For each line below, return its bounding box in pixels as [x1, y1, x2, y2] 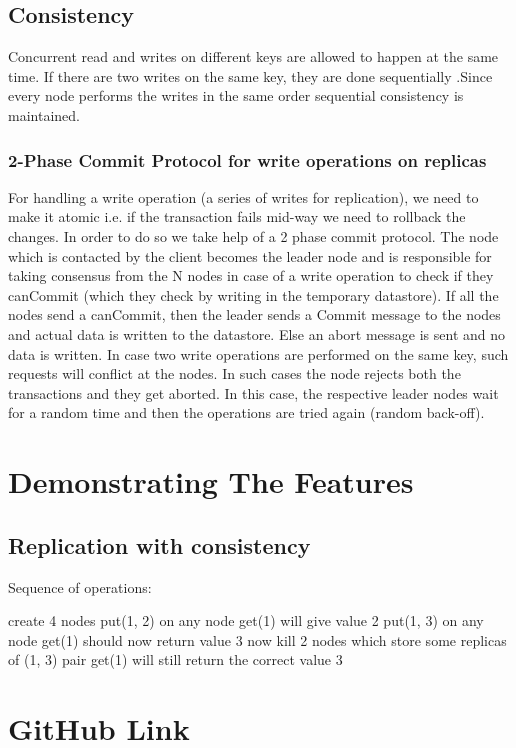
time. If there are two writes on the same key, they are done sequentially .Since [8, 65, 493, 86]
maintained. [8, 104, 80, 125]
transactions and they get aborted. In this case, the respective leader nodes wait [8, 382, 499, 403]
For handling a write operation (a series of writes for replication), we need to [8, 186, 479, 207]
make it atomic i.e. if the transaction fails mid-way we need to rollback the [8, 206, 466, 227]
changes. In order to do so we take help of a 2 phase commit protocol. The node [8, 225, 499, 246]
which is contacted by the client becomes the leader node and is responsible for [8, 245, 492, 266]
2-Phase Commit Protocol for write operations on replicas [8, 147, 487, 172]
